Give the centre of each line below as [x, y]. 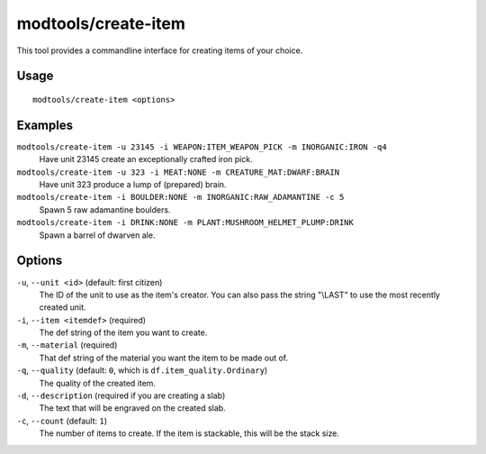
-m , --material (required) [67, 345]
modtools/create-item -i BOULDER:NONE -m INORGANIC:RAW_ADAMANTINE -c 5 [180, 197]
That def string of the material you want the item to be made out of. [164, 358]
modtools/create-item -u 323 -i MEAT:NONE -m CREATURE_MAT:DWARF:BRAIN [178, 172]
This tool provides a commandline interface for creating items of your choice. [160, 50]
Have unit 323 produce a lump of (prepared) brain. [133, 185]
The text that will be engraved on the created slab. [132, 408]
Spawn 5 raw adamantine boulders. [105, 209]
